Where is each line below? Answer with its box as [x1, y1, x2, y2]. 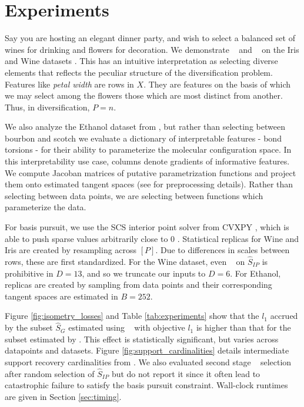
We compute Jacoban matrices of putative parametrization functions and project [5, 166, 296, 179]
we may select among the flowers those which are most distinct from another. [5, 89, 283, 102]
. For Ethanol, [230, 267, 281, 279]
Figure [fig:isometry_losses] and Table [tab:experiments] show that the [5, 310, 259, 322]
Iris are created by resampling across [5, 244, 137, 256]
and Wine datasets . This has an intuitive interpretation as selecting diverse [5, 55, 278, 67]
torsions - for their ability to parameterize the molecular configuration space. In [5, 143, 292, 156]
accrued [270, 310, 298, 322]
